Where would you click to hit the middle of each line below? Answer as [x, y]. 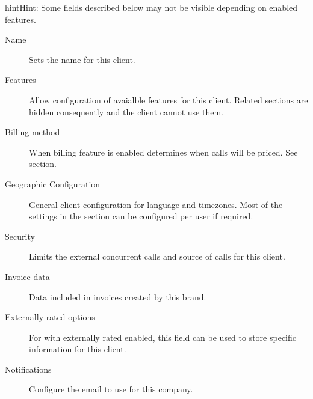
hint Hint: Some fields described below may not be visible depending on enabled [151, 7]
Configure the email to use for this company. [111, 389]
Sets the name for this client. [82, 59]
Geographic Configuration [53, 184]
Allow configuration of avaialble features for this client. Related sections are [169, 99]
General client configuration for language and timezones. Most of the [156, 204]
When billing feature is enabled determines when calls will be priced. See [163, 152]
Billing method [33, 132]
